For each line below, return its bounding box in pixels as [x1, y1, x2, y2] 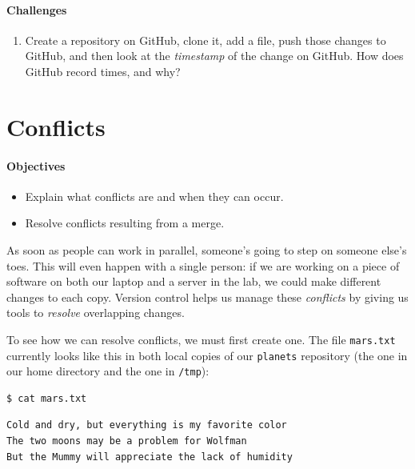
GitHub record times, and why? [25, 62, 181, 79]
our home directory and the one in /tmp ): [6, 363, 209, 379]
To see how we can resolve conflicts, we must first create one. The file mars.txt [6, 331, 396, 347]
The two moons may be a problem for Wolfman [6, 435, 247, 447]
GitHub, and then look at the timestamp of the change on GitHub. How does [25, 47, 404, 64]
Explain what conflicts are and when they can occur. [25, 187, 284, 204]
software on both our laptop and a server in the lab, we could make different [6, 273, 381, 290]
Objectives [6, 157, 66, 174]
